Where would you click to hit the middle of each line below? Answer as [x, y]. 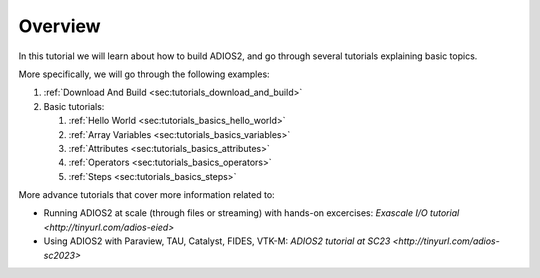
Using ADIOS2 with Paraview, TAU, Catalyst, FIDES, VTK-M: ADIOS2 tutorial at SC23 [217, 241]
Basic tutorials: [74, 106]
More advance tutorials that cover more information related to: [146, 195]
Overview [59, 26]
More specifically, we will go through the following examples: [144, 74]
